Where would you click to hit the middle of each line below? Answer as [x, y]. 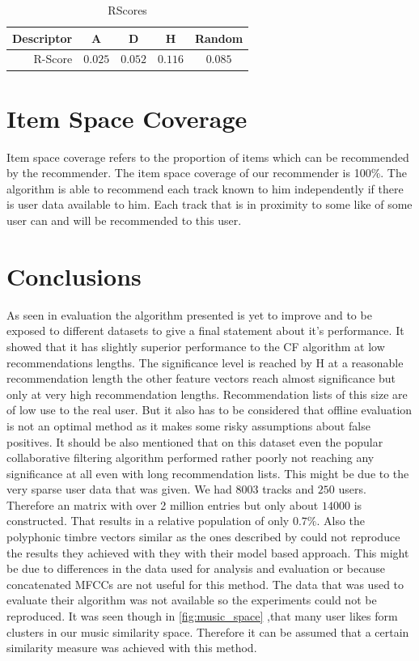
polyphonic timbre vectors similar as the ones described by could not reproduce [203, 537]
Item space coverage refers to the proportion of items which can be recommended [208, 157]
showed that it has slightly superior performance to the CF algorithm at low [196, 346]
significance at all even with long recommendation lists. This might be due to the [208, 473]
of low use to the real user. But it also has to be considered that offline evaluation [209, 410]
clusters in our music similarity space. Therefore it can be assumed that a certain [208, 631]
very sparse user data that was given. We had [119, 489]
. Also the [341, 521]
